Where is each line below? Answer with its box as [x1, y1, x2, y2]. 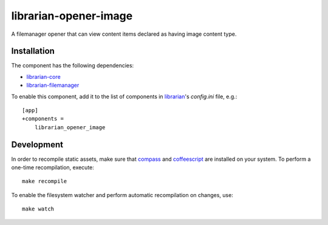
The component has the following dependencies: [11, 62, 134, 69]
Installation [11, 46, 55, 56]
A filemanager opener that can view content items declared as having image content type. [11, 30, 237, 38]
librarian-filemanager [26, 82, 80, 89]
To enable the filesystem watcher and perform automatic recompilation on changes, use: [11, 191, 233, 198]
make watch [22, 206, 55, 212]
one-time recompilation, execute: [11, 164, 94, 171]
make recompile [22, 178, 67, 185]
